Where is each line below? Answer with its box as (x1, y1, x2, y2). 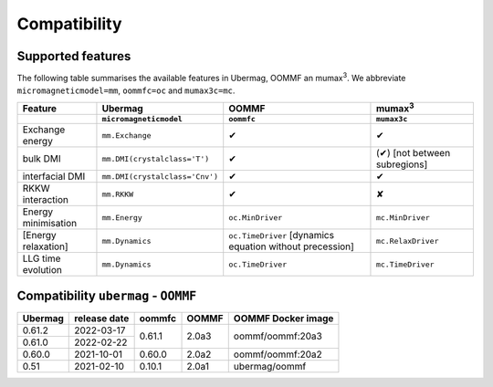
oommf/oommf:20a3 (233, 329, 323, 342)
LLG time (22, 252, 61, 265)
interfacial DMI (22, 170, 86, 183)
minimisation (22, 217, 78, 230)
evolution (22, 264, 63, 277)
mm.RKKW (101, 189, 134, 199)
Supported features (16, 48, 131, 64)
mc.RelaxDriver (375, 235, 439, 246)
